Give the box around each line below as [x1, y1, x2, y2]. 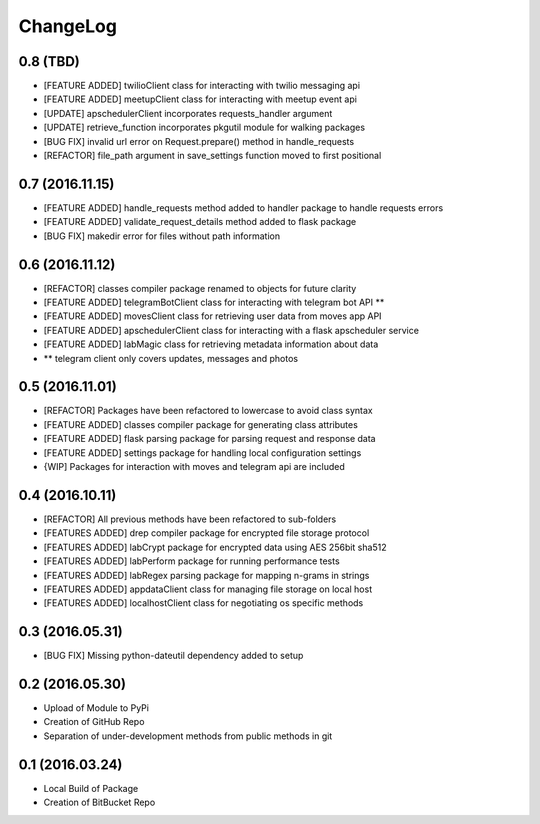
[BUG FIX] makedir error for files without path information [43, 230, 280, 242]
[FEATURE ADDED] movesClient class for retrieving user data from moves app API [43, 310, 382, 322]
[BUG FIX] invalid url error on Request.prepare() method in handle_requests [43, 135, 355, 147]
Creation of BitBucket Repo [43, 796, 156, 809]
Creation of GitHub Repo [43, 716, 145, 728]
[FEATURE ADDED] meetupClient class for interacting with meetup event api [43, 93, 357, 105]
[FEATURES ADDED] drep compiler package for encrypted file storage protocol [43, 527, 370, 539]
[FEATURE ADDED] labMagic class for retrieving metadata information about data [43, 338, 379, 350]
